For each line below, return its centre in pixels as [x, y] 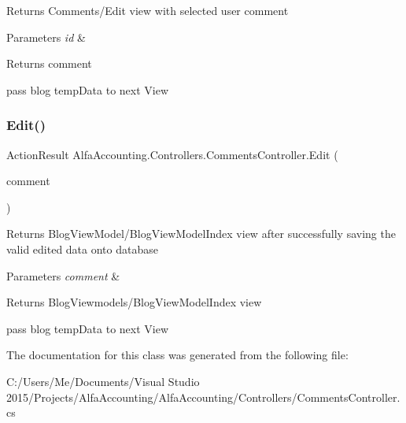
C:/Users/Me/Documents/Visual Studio [103, 381]
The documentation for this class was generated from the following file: [177, 355]
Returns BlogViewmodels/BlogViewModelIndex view [134, 302]
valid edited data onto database [82, 249]
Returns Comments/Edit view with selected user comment [148, 10]
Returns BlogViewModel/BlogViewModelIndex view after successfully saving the [201, 234]
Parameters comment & [63, 275]
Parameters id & [46, 37]
